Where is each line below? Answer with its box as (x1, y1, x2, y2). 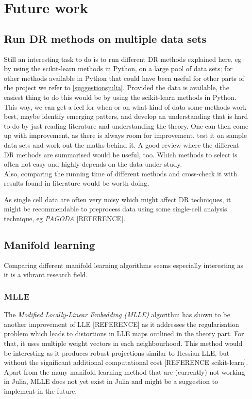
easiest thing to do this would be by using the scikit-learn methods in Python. (4, 92, 236, 102)
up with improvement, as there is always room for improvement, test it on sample (4, 130, 247, 140)
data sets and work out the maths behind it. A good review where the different (4, 139, 239, 150)
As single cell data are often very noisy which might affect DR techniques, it (4, 194, 231, 204)
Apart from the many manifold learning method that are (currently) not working (4, 366, 245, 377)
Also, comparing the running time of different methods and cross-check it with (4, 168, 237, 178)
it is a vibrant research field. (4, 269, 88, 280)
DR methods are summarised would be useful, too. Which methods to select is (4, 149, 237, 159)
